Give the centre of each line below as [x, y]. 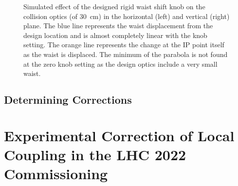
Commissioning [56, 174]
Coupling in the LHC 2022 [95, 154]
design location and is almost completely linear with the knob [115, 35]
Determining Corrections [68, 100]
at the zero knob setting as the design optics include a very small [120, 64]
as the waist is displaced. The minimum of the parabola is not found [126, 54]
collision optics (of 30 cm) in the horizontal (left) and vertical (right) [127, 16]
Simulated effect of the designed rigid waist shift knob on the [114, 6]
